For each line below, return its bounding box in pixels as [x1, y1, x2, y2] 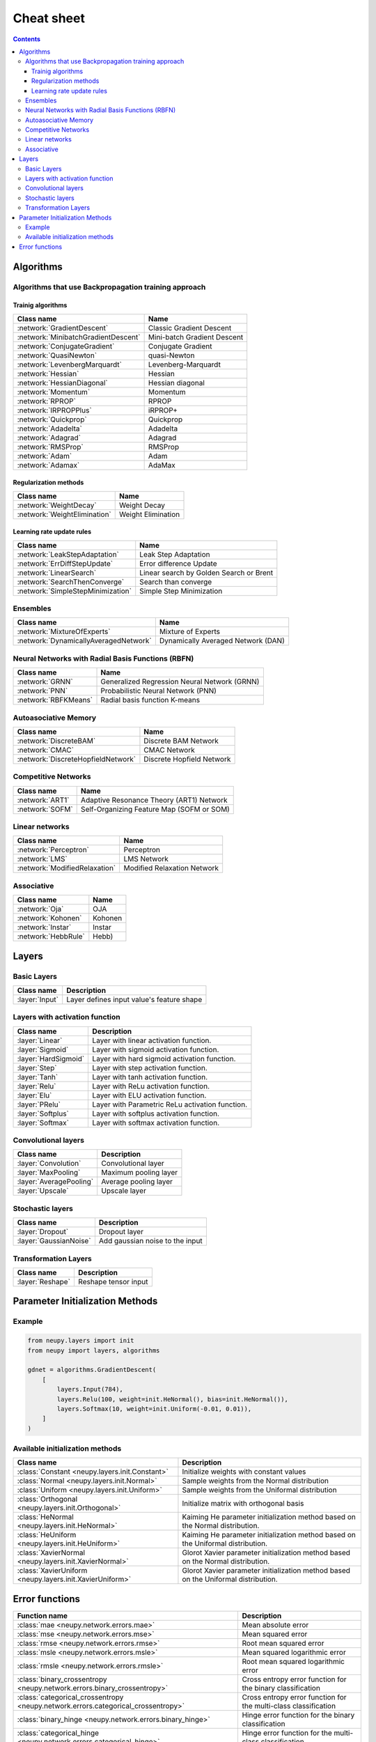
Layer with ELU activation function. [92, 1090, 207, 1100]
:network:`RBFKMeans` [17, 695, 93, 705]
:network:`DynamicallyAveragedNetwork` [17, 636, 152, 646]
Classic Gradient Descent [148, 323, 232, 332]
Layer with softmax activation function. [92, 1118, 219, 1127]
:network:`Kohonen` [17, 914, 82, 923]
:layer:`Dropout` [17, 1227, 69, 1237]
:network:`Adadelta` [17, 424, 83, 433]
